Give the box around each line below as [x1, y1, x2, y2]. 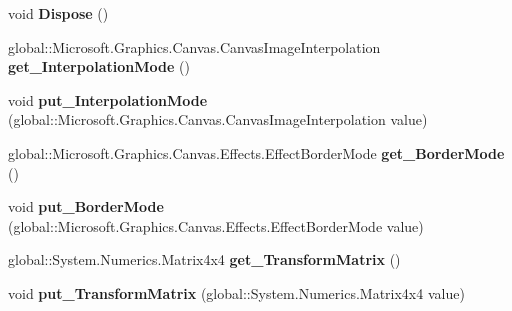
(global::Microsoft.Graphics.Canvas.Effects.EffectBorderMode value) [8, 215, 424, 236]
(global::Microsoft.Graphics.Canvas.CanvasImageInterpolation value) [8, 109, 428, 130]
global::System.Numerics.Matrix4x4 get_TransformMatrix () [8, 249, 401, 270]
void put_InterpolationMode [8, 89, 208, 110]
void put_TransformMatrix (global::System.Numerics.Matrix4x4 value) [8, 282, 465, 303]
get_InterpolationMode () [8, 56, 190, 77]
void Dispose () [8, 3, 109, 23]
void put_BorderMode [8, 196, 164, 217]
